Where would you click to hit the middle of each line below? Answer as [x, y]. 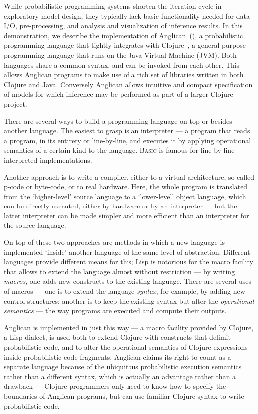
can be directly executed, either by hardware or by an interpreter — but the [121, 206]
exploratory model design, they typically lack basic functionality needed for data [127, 16]
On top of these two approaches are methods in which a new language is [114, 242]
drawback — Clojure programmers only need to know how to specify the [115, 386]
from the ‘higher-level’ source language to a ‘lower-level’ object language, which [125, 196]
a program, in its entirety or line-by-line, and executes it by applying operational [128, 140]
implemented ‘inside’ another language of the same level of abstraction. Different [127, 252]
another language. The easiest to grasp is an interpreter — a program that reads [127, 130]
